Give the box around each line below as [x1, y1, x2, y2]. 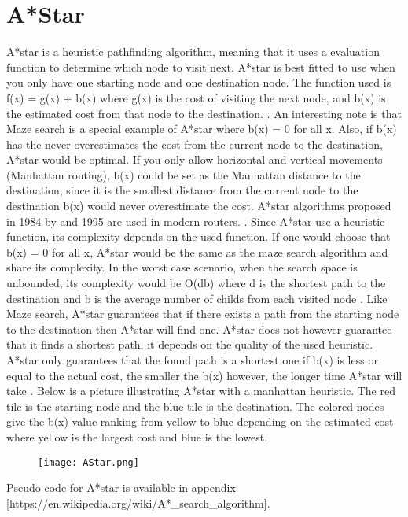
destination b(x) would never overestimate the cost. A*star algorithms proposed [6, 198, 391, 214]
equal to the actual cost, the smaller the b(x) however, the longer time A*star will [6, 367, 402, 383]
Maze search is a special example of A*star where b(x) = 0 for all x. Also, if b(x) [6, 120, 397, 137]
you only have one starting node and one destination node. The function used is [6, 74, 391, 90]
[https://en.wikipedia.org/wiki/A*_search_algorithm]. [6, 494, 270, 511]
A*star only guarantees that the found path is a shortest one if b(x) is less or [6, 352, 378, 367]
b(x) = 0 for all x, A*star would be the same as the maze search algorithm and [6, 243, 388, 260]
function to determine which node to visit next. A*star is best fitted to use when [6, 58, 395, 75]
